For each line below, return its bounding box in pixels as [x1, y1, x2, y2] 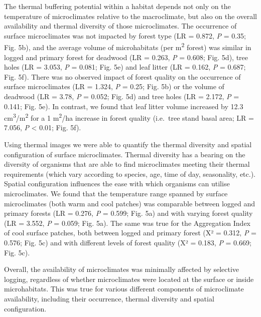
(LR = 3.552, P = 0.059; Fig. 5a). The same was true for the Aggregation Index [4, 217, 250, 228]
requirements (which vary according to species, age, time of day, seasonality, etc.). [4, 168, 256, 179]
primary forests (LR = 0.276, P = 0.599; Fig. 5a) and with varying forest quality [4, 208, 253, 218]
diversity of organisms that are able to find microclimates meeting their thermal [4, 159, 250, 169]
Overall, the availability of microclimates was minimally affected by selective [4, 264, 239, 274]
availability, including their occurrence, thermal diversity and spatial [4, 293, 214, 303]
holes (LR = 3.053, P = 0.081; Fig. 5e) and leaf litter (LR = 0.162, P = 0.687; [4, 62, 246, 72]
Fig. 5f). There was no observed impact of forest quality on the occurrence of [4, 71, 241, 82]
